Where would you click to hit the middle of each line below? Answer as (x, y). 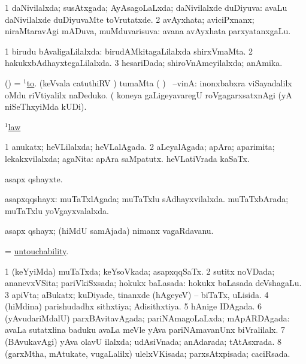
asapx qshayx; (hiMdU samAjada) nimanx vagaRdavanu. (109, 231)
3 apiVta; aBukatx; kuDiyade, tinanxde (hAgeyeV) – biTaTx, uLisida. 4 (137, 294)
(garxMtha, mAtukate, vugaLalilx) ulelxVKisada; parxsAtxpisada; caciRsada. (148, 353)
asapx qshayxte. (34, 178)
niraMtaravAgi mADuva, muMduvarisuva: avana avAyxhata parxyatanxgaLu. (148, 31)
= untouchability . (37, 250)
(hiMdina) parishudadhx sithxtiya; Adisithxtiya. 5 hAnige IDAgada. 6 (134, 306)
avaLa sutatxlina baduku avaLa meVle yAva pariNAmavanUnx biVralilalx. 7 (145, 330)
